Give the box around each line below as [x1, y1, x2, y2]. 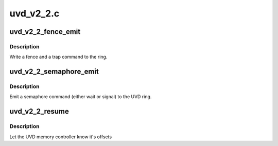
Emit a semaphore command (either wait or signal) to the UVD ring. [9, 94, 152, 100]
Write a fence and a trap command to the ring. [9, 54, 108, 60]
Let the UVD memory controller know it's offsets [9, 134, 112, 140]
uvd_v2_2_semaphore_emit [9, 67, 99, 76]
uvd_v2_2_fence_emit [9, 27, 81, 36]
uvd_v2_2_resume [9, 107, 69, 116]
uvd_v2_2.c [9, 8, 60, 19]
